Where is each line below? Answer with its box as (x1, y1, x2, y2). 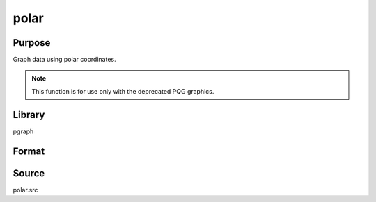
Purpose (13, 37, 51, 49)
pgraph (13, 127, 34, 135)
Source (13, 167, 45, 179)
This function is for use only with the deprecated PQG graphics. (31, 87, 214, 95)
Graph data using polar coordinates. (13, 56, 116, 64)
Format (13, 145, 45, 157)
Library (13, 108, 45, 121)
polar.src (13, 185, 38, 194)
